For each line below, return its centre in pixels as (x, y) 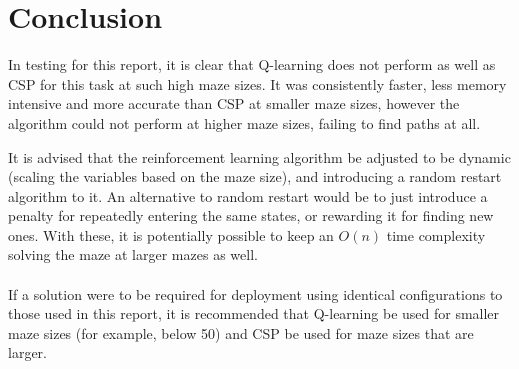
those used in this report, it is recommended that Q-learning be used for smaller (254, 313)
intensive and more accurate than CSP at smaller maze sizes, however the (234, 103)
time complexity (436, 234)
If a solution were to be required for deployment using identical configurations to (255, 293)
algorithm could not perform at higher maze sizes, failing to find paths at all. (244, 122)
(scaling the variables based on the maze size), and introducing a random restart (255, 176)
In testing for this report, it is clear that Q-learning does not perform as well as (252, 64)
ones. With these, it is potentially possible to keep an (171, 234)
